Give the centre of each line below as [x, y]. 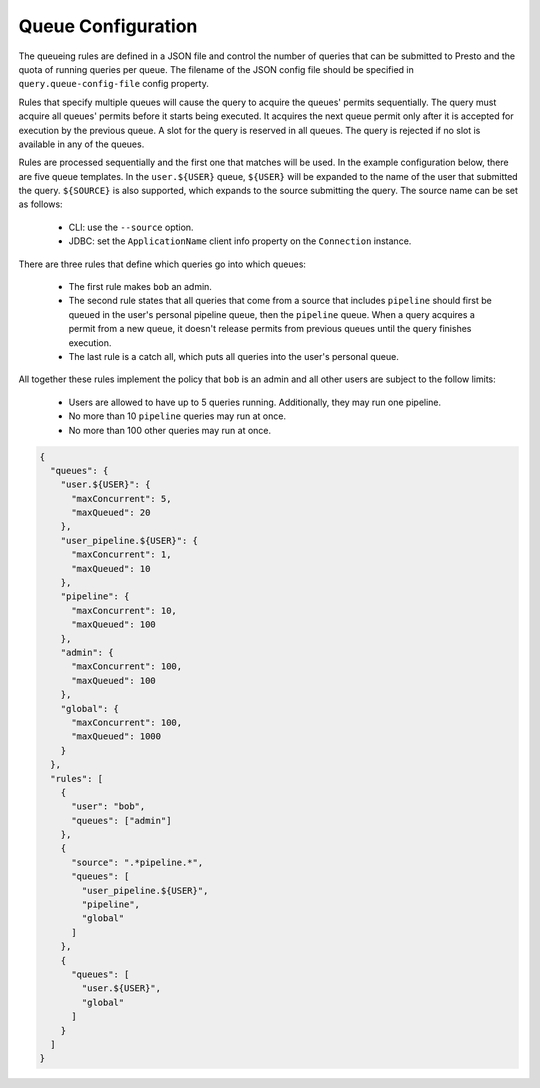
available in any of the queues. [81, 144]
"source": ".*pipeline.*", [137, 862]
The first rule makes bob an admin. [140, 287]
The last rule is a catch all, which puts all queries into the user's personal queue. [233, 356]
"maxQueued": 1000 [116, 736]
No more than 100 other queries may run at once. [170, 430]
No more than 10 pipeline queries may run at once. [177, 416]
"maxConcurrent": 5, [121, 498]
